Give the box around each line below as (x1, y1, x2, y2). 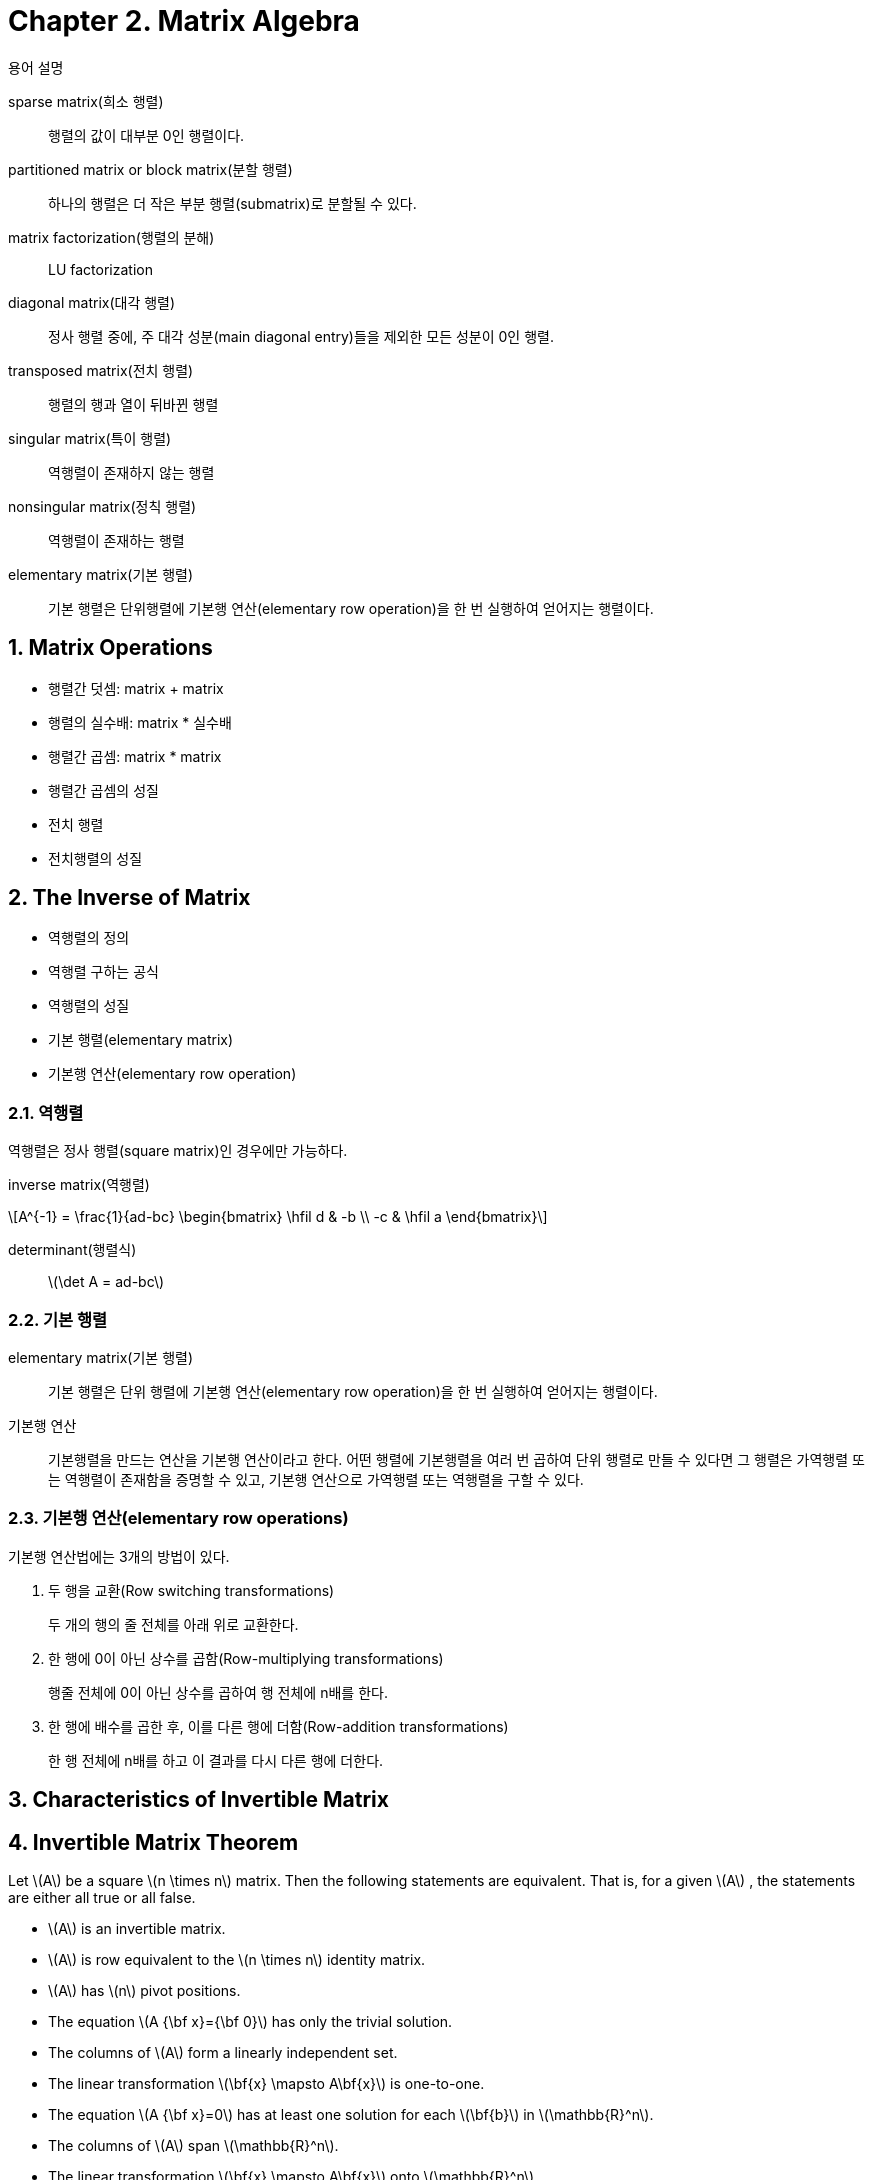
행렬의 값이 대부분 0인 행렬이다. (48, 126, 245, 144)
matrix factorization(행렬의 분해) (8, 228, 215, 246)
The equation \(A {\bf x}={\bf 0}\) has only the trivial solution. (48, 2012, 453, 2030)
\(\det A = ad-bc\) (48, 1273, 165, 1291)
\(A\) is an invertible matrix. (48, 1919, 226, 1937)
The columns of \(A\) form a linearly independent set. (48, 2043, 398, 2061)
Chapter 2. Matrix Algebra (8, 4, 360, 38)
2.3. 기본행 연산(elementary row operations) (8, 1508, 349, 1529)
